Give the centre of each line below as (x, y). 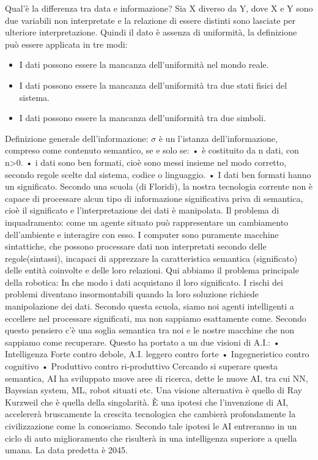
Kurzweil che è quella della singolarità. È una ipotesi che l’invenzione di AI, (147, 402)
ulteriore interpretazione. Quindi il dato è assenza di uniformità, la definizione (151, 32)
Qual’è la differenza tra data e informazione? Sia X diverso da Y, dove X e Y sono (159, 8)
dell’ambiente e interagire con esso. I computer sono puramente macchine (142, 234)
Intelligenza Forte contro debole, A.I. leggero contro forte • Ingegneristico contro (157, 354)
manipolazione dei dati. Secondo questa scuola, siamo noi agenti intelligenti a (150, 306)
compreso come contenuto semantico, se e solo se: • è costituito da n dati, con (152, 150)
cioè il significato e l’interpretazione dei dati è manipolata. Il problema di (142, 210)
